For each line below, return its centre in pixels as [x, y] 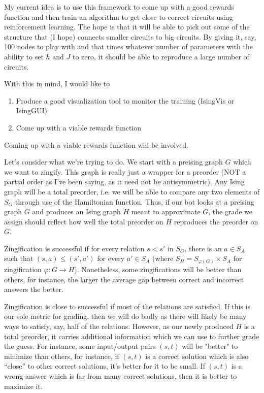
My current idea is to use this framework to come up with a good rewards [119, 7]
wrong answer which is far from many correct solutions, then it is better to [121, 375]
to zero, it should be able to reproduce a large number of [161, 56]
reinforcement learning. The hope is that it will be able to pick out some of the [127, 27]
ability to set [24, 56]
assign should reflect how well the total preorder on [84, 221]
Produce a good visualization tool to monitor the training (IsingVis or [125, 100]
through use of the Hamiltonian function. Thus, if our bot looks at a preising [135, 201]
